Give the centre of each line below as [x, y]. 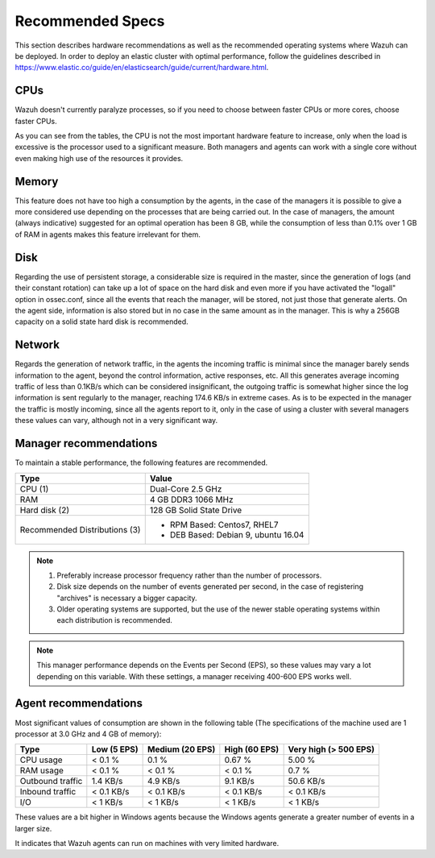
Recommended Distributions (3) [80, 529]
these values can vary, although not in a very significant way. [116, 421]
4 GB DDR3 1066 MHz [191, 499]
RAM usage [42, 771]
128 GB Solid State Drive [196, 510]
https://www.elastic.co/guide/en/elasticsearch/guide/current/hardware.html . [142, 68]
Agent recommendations [79, 704]
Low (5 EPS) [115, 749]
